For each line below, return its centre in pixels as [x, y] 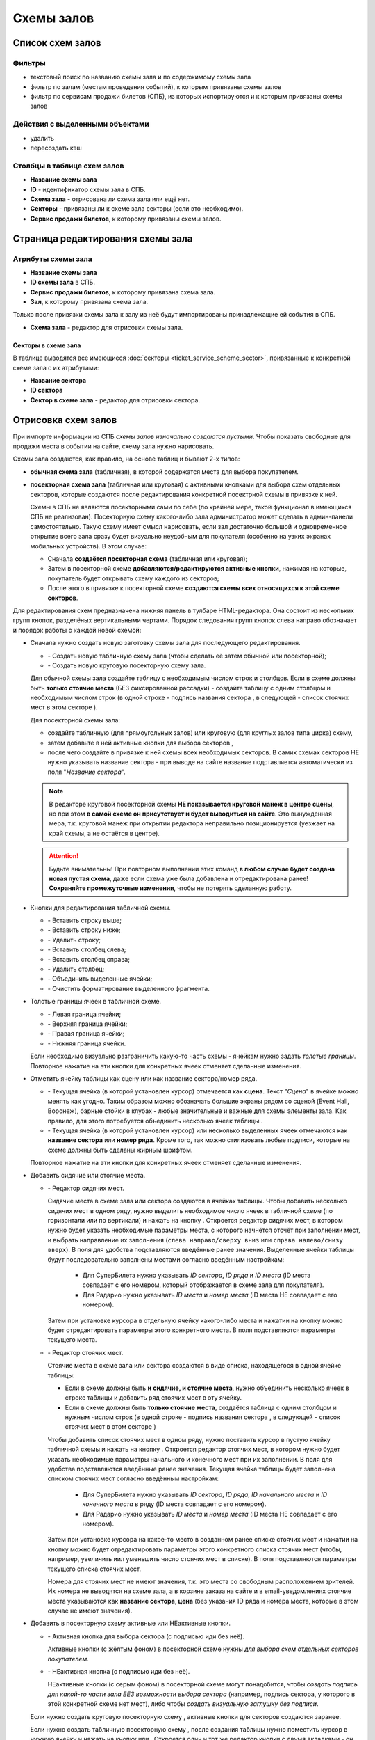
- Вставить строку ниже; [84, 930]
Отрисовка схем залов [65, 420]
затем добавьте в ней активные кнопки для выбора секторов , [141, 743]
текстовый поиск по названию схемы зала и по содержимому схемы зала [141, 77]
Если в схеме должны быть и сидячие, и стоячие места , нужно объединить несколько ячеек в [207, 1388]
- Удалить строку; [74, 940]
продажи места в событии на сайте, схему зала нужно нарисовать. [114, 446]
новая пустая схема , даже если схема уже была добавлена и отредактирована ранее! [179, 878]
